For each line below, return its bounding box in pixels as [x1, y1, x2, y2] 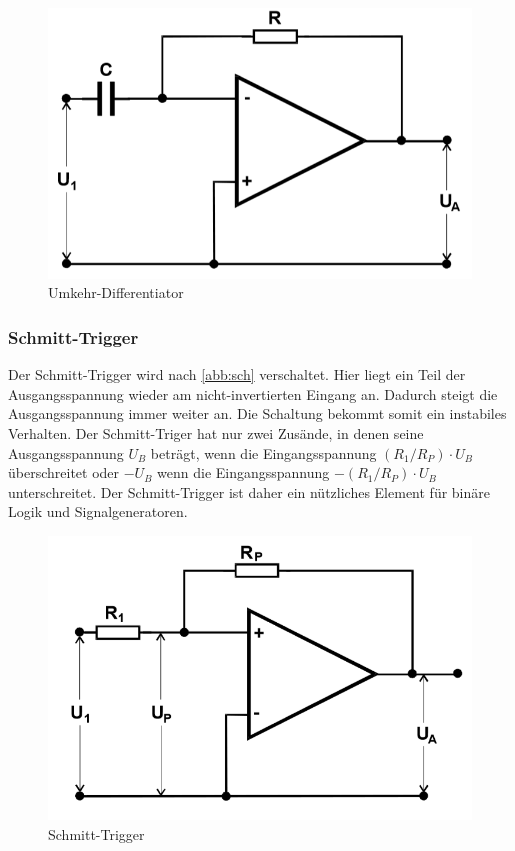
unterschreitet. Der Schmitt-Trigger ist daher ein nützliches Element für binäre [8, 481, 490, 502]
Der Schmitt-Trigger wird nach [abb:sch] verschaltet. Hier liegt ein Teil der [8, 364, 466, 385]
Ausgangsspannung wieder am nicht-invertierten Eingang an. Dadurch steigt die [8, 383, 498, 404]
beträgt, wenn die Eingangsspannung [150, 442, 377, 463]
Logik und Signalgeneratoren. [8, 501, 188, 522]
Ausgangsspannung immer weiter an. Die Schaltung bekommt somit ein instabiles [8, 403, 507, 424]
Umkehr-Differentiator [48, 282, 184, 303]
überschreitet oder [8, 462, 120, 483]
